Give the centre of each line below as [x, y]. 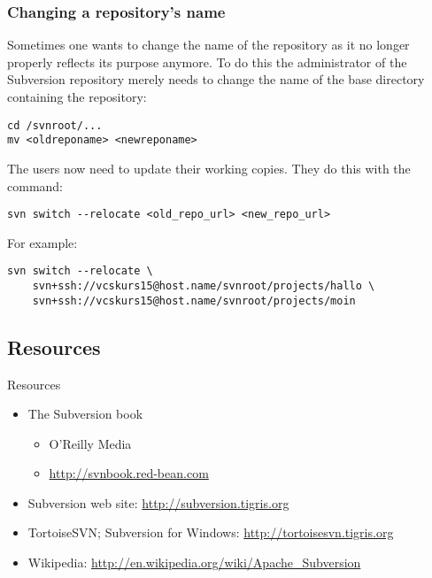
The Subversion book [85, 414]
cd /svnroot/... [55, 125]
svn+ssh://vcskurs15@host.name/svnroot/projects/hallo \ [204, 286]
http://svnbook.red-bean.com [129, 473]
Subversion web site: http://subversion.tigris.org [158, 502]
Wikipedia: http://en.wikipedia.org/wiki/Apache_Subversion [194, 563]
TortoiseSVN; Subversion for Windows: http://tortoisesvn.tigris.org [211, 532]
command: [35, 185]
